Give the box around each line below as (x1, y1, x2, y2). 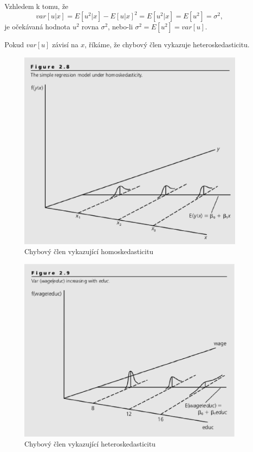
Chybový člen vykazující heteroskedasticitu (24, 439, 156, 449)
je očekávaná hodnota (4, 21, 71, 32)
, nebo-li (107, 21, 133, 32)
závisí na (52, 39, 79, 50)
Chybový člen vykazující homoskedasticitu (24, 246, 154, 256)
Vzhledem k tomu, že (4, 1, 69, 11)
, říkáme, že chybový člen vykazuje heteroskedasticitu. (84, 39, 250, 50)
